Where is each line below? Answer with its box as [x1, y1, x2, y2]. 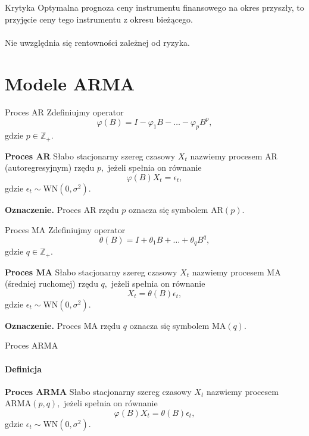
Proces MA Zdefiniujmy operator [5, 223, 126, 236]
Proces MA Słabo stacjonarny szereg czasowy [5, 265, 177, 278]
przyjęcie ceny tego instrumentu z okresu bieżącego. [5, 12, 193, 25]
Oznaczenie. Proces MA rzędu [5, 319, 121, 331]
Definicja [5, 362, 42, 375]
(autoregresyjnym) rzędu [5, 161, 95, 174]
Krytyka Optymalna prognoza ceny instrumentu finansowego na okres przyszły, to [5, 1, 304, 13]
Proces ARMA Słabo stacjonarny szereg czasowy [5, 385, 192, 397]
